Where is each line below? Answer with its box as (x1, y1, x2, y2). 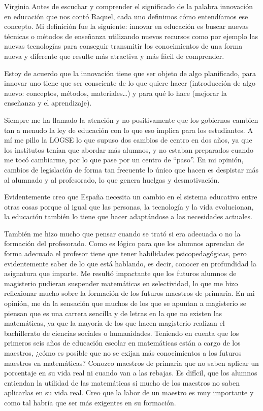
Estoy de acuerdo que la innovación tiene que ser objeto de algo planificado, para (4, 67, 256, 78)
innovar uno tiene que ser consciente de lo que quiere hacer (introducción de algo (4, 78, 255, 88)
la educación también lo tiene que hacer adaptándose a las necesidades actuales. (4, 211, 252, 222)
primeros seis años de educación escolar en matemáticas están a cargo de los (4, 337, 241, 348)
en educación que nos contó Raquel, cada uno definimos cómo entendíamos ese (4, 11, 248, 21)
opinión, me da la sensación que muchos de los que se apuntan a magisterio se (4, 298, 246, 309)
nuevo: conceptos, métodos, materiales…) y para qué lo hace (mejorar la (4, 87, 227, 98)
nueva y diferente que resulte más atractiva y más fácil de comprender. (4, 50, 224, 61)
